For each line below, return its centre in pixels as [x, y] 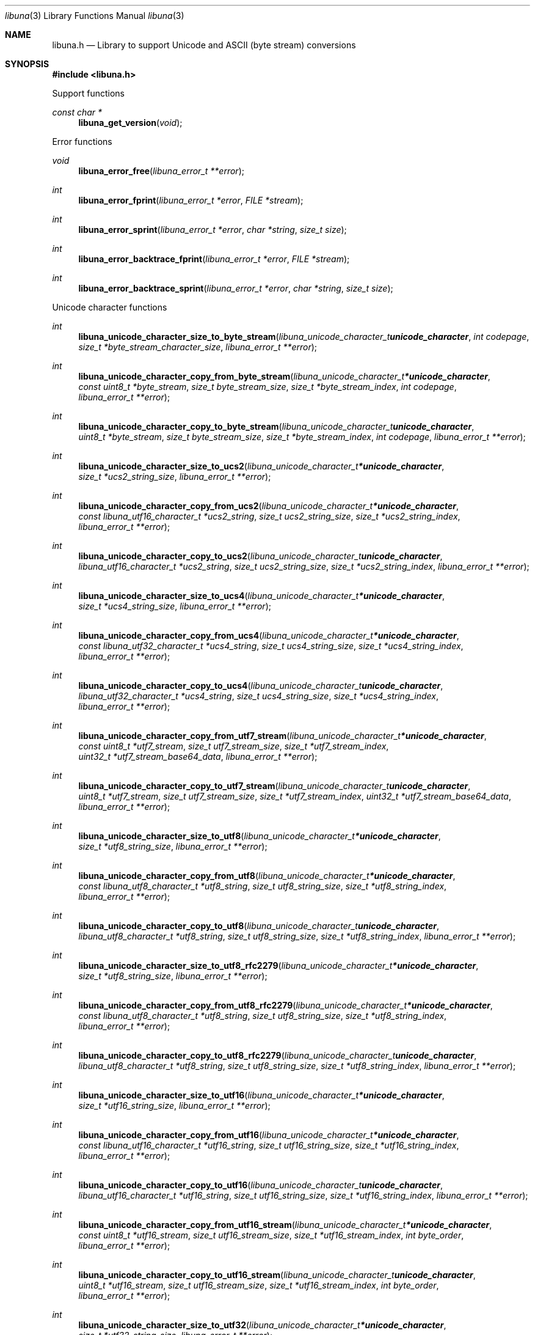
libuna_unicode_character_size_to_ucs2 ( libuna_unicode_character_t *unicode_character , [261, 466]
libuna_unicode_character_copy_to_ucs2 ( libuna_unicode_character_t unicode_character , [260, 556]
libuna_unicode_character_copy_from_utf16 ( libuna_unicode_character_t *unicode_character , [269, 1135]
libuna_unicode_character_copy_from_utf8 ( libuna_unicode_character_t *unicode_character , [267, 876]
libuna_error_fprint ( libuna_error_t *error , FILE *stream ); [191, 200]
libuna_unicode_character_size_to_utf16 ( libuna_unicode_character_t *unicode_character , [261, 1095]
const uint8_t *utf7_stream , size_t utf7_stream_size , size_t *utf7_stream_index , [234, 746]
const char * [77, 112]
